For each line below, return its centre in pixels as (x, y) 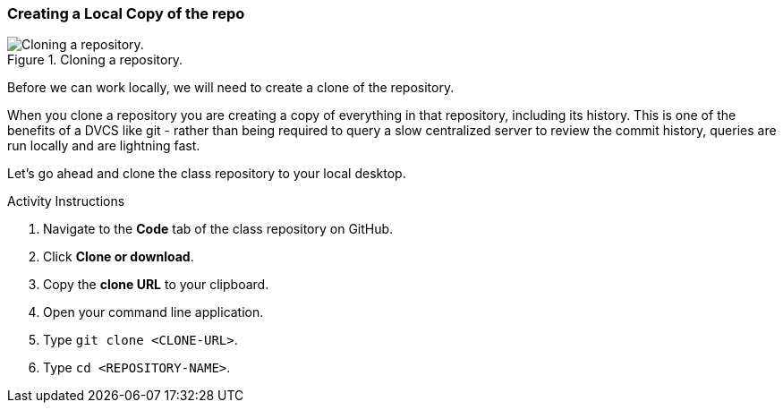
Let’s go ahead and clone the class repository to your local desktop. (207, 174)
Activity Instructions (66, 201)
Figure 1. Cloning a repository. (95, 60)
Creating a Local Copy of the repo (126, 13)
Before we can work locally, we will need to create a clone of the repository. (231, 88)
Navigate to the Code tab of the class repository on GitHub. (218, 229)
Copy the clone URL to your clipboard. (156, 285)
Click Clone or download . (119, 257)
